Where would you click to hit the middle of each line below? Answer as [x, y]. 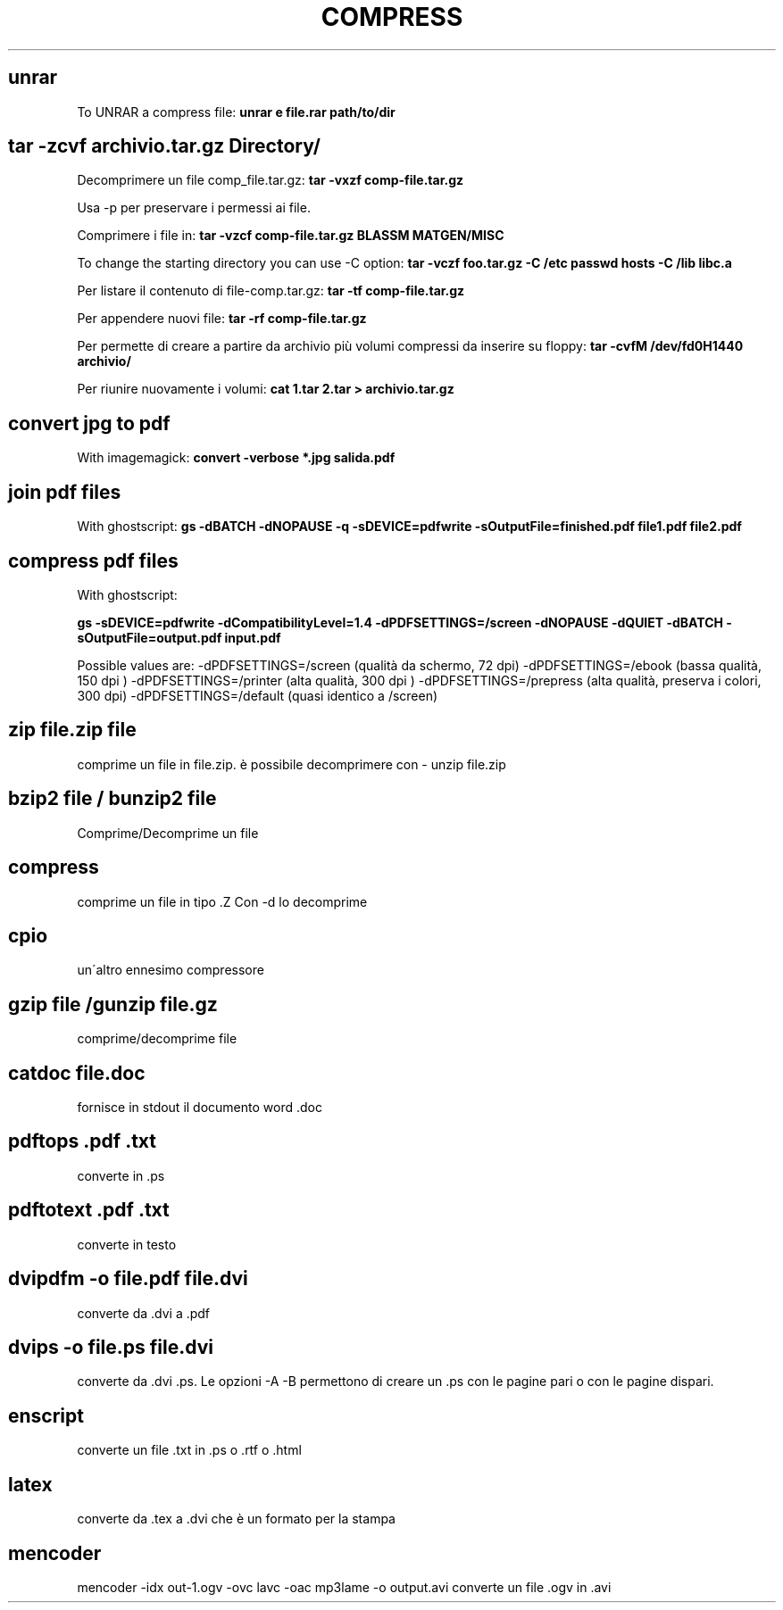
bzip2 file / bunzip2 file [112, 799]
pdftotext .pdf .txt [89, 1210]
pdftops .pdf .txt [83, 1141]
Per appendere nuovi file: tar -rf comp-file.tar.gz [222, 319]
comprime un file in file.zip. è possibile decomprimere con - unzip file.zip [292, 764]
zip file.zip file [72, 730]
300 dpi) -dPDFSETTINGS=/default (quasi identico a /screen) [258, 695]
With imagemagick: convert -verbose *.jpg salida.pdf [236, 458]
